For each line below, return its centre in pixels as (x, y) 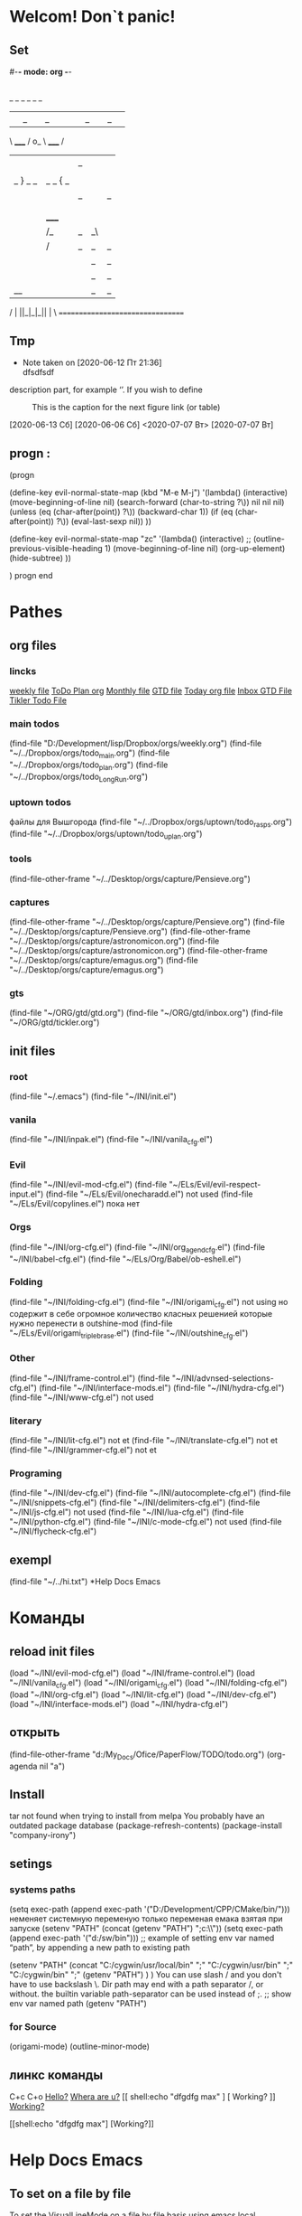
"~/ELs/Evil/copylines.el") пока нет (75, 1204)
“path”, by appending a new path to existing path (100, 1948)
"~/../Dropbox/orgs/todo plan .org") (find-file (89, 765)
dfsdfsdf (38, 372)
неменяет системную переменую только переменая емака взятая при (146, 1919)
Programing (36, 1473)
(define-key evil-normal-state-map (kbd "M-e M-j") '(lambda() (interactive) (149, 493)
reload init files (52, 1651)
